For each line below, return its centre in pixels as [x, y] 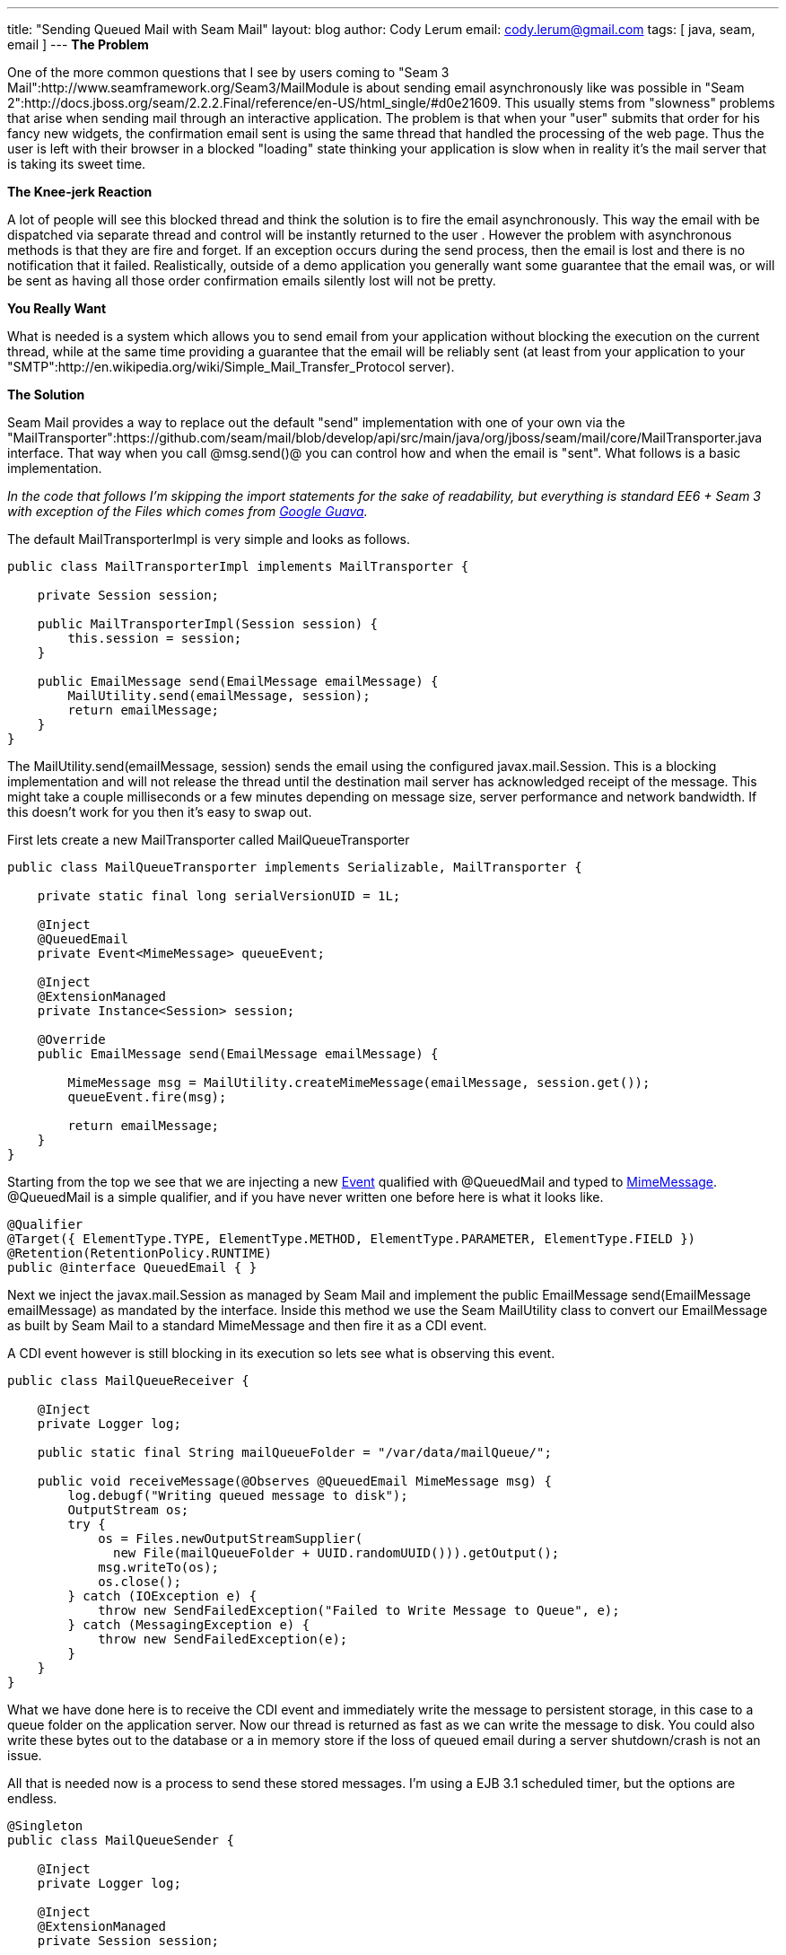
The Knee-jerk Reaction [80, 192]
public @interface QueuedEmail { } [132, 1267]
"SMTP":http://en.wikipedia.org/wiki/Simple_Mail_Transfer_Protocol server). [231, 367]
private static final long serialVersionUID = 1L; [219, 896]
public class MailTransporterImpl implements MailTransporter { [238, 566]
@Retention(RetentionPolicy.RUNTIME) [140, 1253]
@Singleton [45, 1826]
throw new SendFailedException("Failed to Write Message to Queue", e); [359, 1610]
